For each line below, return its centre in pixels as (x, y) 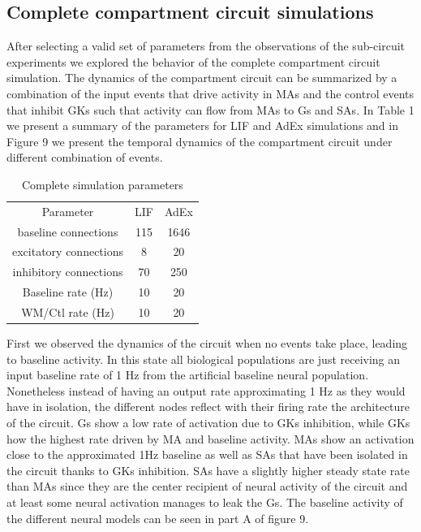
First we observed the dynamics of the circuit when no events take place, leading (207, 343)
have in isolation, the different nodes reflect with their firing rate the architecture (208, 407)
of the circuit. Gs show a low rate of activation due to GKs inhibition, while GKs (208, 423)
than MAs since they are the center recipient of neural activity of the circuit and (207, 486)
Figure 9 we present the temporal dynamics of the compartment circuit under (200, 141)
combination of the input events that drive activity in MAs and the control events (210, 93)
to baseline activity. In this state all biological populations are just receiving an (204, 359)
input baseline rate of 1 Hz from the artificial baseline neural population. (188, 375)
